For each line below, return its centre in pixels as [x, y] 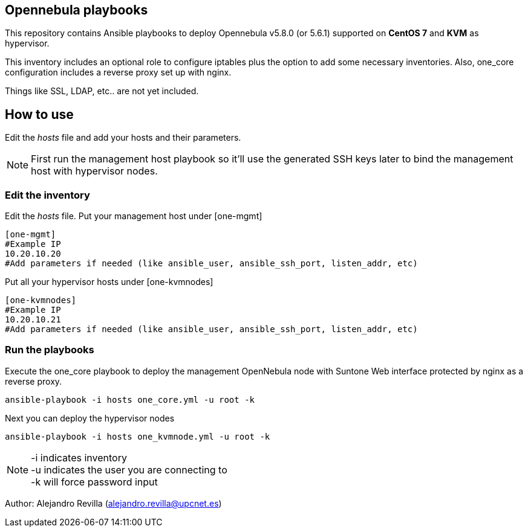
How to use [39, 114]
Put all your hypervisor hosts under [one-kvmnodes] [109, 282]
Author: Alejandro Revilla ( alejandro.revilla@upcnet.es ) [113, 503]
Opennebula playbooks [77, 10]
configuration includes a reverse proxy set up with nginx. [118, 72]
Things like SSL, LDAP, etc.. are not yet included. [102, 91]
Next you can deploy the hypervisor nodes [90, 418]
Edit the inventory [47, 195]
